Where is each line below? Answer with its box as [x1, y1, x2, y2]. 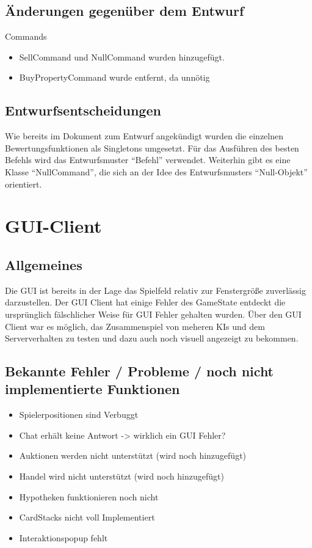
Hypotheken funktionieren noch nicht [19, 490, 159, 503]
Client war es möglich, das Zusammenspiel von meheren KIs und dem [5, 320, 265, 332]
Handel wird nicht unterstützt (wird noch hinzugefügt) [19, 470, 224, 483]
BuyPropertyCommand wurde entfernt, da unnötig [19, 71, 210, 84]
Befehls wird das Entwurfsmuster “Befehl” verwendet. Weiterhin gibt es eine [5, 153, 291, 166]
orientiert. [5, 177, 42, 190]
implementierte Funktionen [5, 379, 180, 398]
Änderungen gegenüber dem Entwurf [5, 1, 244, 20]
